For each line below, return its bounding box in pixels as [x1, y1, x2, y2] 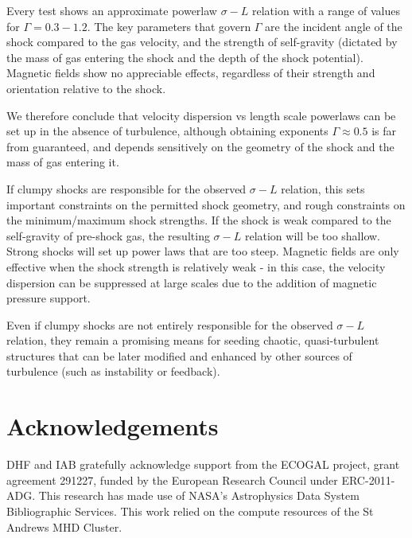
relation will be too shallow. [244, 227, 380, 244]
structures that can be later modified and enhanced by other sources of [6, 347, 352, 364]
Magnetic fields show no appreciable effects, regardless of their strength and [6, 64, 375, 81]
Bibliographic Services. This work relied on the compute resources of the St [6, 502, 374, 519]
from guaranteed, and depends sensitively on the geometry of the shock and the [6, 138, 395, 154]
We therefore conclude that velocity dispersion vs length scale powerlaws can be [6, 107, 396, 123]
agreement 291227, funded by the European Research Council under [6, 471, 338, 488]
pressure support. [6, 290, 91, 306]
